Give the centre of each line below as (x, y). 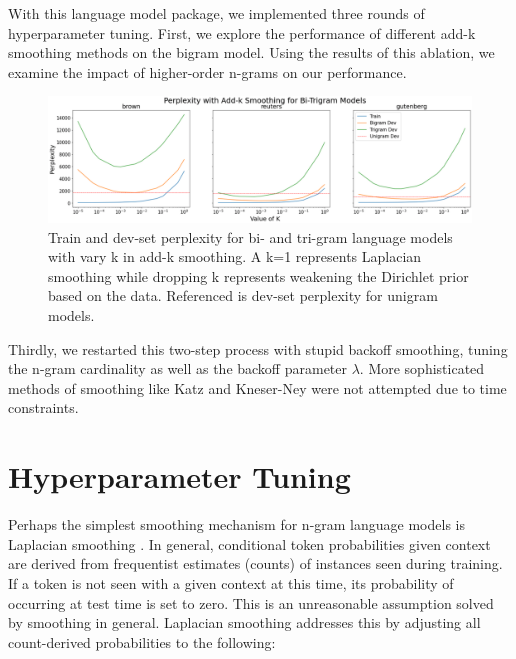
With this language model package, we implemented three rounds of (216, 13)
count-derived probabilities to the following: (142, 641)
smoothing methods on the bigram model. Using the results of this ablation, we (251, 52)
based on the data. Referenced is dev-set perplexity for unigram (243, 295)
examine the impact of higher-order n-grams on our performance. (207, 71)
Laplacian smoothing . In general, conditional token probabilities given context (249, 543)
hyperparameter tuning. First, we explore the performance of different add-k (242, 32)
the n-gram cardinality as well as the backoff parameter (177, 368)
